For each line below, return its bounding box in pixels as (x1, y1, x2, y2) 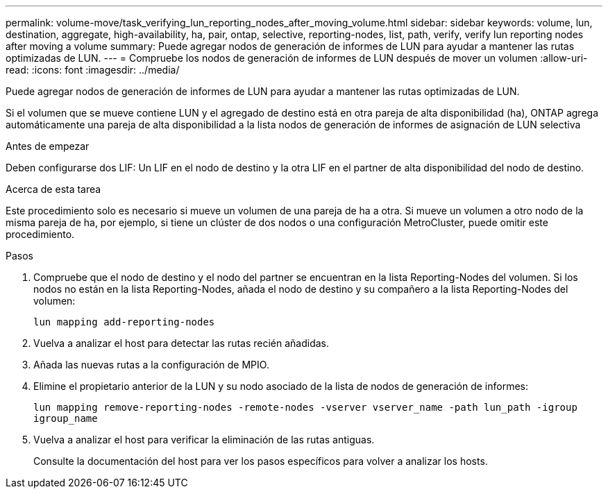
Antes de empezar (6, 140, 90, 152)
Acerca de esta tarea (6, 183, 101, 195)
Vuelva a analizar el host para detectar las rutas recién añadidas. (33, 337, 330, 349)
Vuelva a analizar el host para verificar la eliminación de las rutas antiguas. (33, 434, 375, 445)
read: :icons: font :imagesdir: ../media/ (6, 64, 180, 76)
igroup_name (33, 413, 98, 424)
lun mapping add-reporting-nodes (33, 316, 215, 327)
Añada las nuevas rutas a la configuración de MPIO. (33, 359, 269, 370)
